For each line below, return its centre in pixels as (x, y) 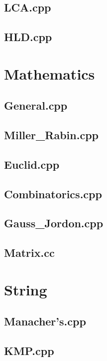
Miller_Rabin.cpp (51, 135)
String (26, 289)
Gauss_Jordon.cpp (54, 223)
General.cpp (36, 105)
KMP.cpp (29, 351)
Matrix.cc (29, 253)
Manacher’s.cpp (45, 321)
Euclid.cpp (32, 164)
